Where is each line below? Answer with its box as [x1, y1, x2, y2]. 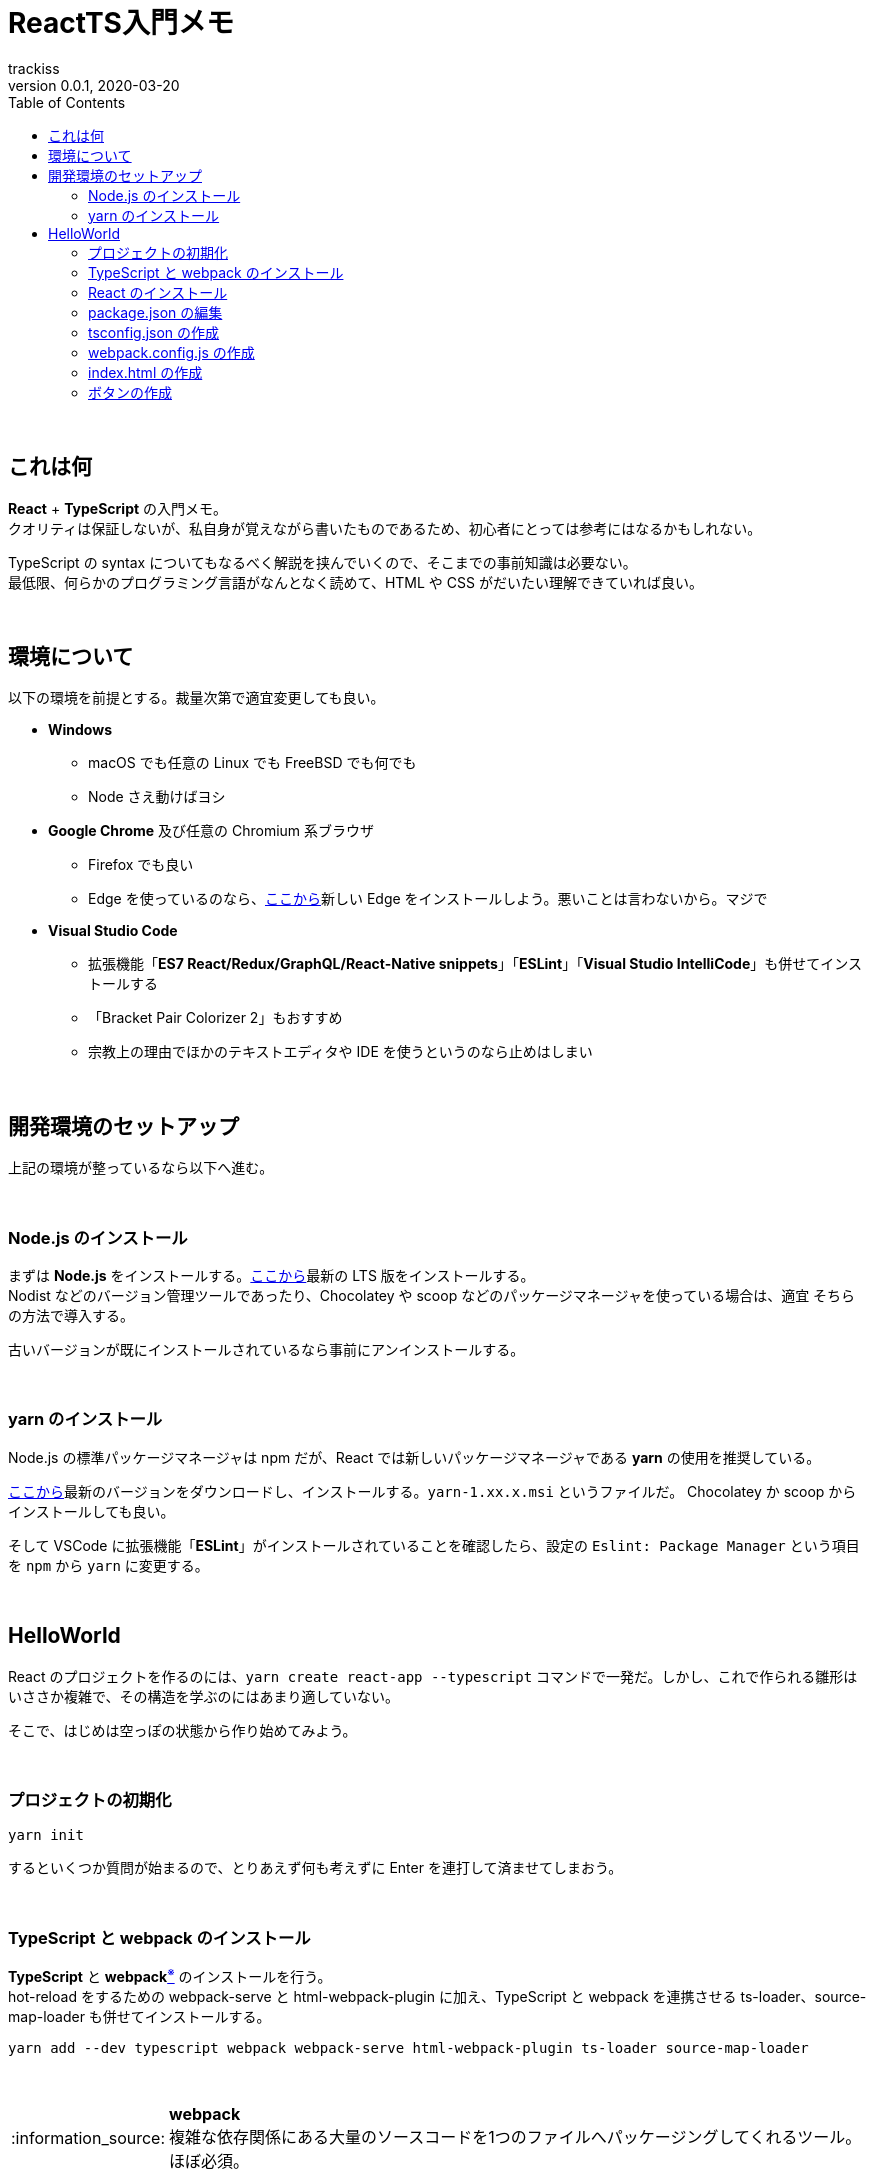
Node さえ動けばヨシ [88, 788, 226, 806]
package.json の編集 [88, 303, 223, 321]
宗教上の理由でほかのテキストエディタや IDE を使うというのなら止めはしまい [88, 1043, 593, 1061]
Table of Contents [8, 93, 126, 111]
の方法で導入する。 [8, 1307, 134, 1325]
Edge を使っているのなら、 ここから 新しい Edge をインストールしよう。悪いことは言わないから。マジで [88, 890, 768, 908]
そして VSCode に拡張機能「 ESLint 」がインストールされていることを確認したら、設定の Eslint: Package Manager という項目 [8, 1536, 860, 1554]
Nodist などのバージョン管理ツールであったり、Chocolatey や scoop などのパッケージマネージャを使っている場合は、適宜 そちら [8, 1287, 856, 1305]
